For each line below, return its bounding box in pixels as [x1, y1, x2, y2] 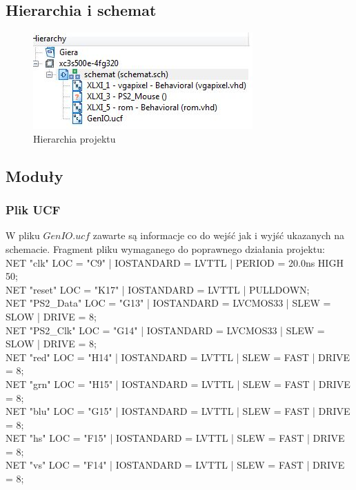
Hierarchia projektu [33, 131, 116, 145]
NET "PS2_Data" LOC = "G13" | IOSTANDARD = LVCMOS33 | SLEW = [6, 296, 331, 310]
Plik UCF [6, 201, 61, 218]
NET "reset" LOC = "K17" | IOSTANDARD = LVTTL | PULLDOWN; [6, 282, 310, 296]
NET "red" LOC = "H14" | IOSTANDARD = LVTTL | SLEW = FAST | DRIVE [6, 349, 350, 364]
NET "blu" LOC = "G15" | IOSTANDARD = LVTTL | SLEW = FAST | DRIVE [6, 404, 350, 418]
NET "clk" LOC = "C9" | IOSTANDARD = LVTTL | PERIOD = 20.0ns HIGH [6, 255, 344, 269]
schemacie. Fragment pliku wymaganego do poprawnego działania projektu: [6, 241, 325, 256]
